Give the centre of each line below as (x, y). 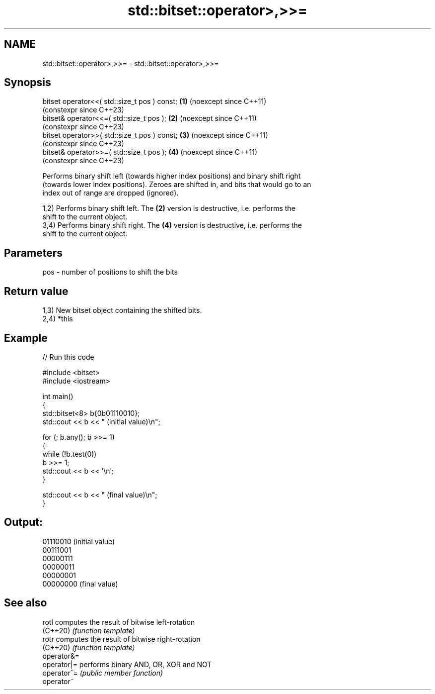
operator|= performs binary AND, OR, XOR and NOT (127, 664)
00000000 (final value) (80, 584)
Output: (23, 522)
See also (26, 603)
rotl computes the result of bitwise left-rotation (119, 622)
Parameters (33, 253)
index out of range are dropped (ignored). (110, 193)
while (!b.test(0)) (70, 454)
